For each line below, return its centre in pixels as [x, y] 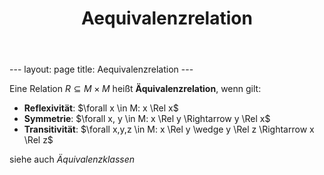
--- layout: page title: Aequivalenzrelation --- [101, 69]
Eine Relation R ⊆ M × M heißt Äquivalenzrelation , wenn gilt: [135, 89]
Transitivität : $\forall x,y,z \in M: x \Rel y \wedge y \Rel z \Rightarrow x [169, 129]
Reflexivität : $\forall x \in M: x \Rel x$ [101, 108]
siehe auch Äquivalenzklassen [72, 159]
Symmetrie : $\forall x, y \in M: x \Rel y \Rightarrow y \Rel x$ [147, 119]
